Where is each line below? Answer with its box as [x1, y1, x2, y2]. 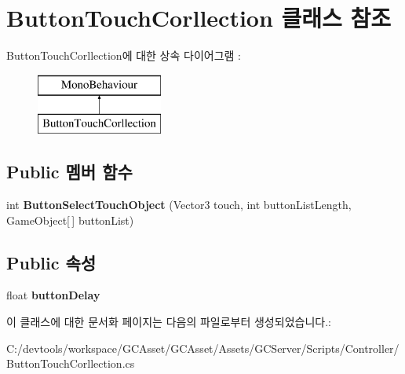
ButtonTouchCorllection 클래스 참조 [6, 2, 392, 34]
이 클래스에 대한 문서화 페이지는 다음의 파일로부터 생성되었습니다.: [6, 313, 331, 330]
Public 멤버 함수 [6, 159, 133, 184]
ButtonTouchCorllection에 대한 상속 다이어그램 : [6, 47, 241, 64]
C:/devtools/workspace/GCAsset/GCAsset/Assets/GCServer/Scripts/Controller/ [6, 339, 400, 356]
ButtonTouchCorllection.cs [6, 355, 135, 372]
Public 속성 [6, 250, 97, 274]
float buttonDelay [6, 287, 100, 303]
